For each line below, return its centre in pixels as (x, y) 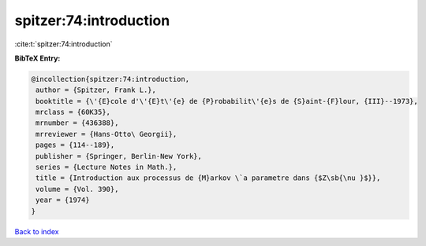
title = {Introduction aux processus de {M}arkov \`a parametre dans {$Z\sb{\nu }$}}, (208, 178)
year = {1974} (63, 200)
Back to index (37, 231)
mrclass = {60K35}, (73, 112)
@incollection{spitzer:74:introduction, (110, 79)
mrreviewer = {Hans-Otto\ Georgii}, (106, 134)
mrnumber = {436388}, (77, 123)
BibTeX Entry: (37, 58)
